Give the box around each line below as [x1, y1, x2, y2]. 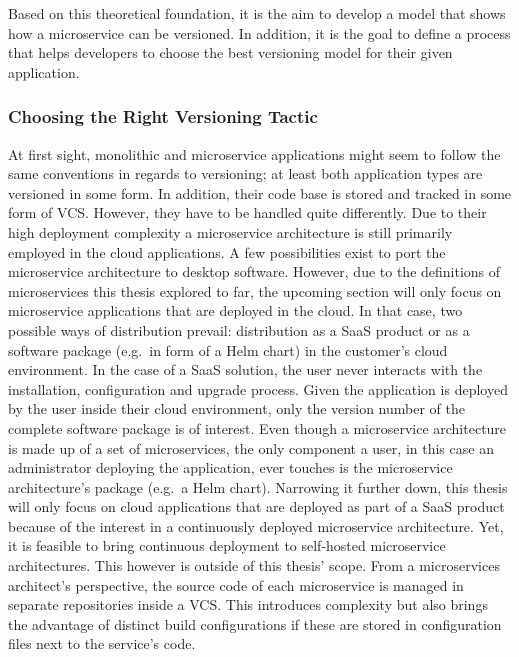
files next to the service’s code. [8, 633, 196, 654]
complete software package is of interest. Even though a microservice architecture [8, 417, 507, 438]
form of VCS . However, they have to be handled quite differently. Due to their [8, 202, 487, 223]
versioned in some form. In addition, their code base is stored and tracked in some [8, 182, 512, 203]
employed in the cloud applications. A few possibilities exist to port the [8, 241, 446, 262]
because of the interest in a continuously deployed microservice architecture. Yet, [8, 515, 504, 536]
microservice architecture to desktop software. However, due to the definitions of [8, 261, 501, 282]
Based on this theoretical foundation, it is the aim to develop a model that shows [8, 3, 506, 23]
